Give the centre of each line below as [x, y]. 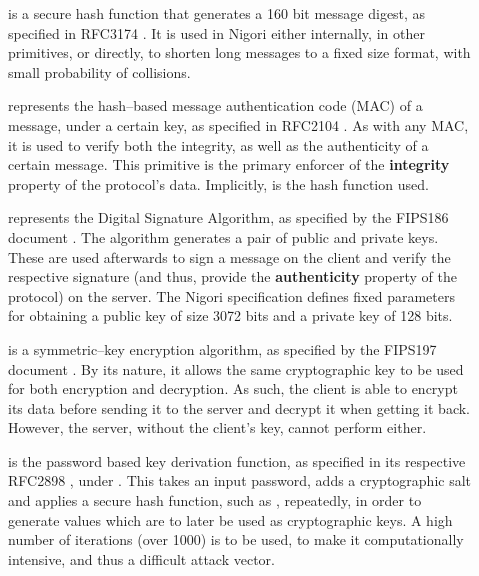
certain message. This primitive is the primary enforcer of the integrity [229, 164]
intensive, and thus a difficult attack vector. [141, 558]
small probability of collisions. [99, 71]
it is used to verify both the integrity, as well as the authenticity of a [218, 144]
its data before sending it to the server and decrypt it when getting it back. [239, 407]
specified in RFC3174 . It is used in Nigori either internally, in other [216, 32]
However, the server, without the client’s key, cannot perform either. [217, 427]
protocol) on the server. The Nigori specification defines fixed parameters [231, 295]
